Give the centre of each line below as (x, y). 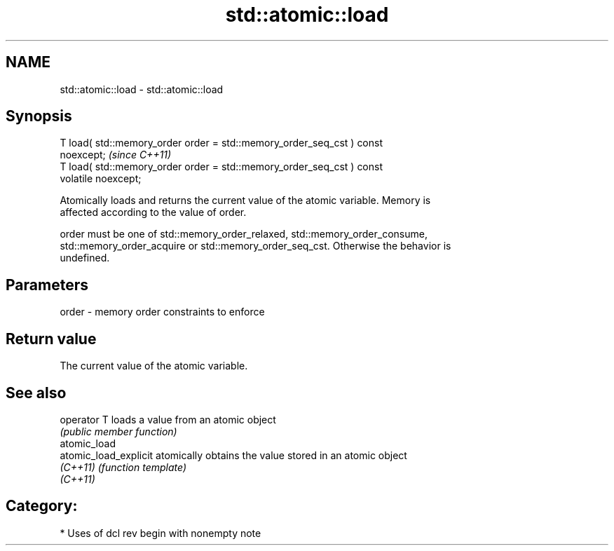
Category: (42, 506)
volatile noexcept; (101, 179)
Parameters (47, 285)
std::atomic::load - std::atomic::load (142, 89)
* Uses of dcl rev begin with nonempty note (161, 533)
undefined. (85, 258)
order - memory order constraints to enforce (162, 312)
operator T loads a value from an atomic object (168, 419)
